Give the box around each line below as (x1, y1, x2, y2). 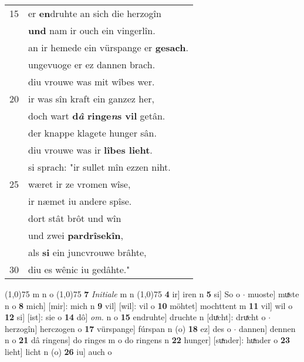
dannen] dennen (238, 322, 296, 334)
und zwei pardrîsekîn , (28, 228, 123, 242)
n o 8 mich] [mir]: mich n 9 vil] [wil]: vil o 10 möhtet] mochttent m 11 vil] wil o (5, 299, 293, 311)
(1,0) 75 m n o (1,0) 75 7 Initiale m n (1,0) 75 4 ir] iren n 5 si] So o (5, 288, 240, 300)
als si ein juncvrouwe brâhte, (28, 245, 147, 259)
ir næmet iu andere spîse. (28, 194, 132, 208)
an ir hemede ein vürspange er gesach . (28, 41, 188, 54)
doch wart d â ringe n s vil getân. (28, 109, 165, 122)
